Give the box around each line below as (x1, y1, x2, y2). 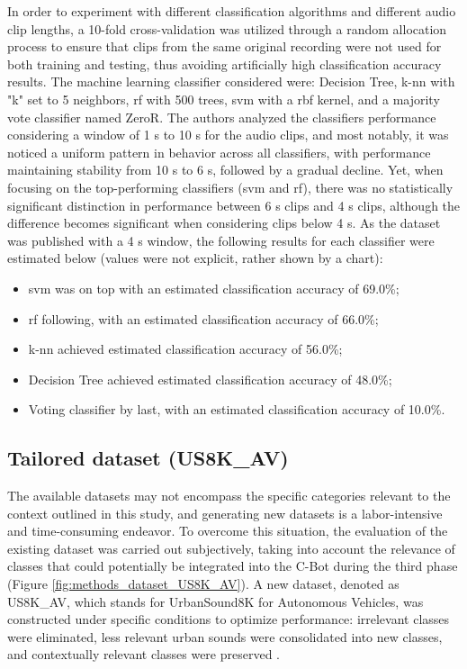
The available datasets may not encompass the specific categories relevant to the (7, 486, 451, 505)
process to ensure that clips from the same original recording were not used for (7, 37, 442, 56)
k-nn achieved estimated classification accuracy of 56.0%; (28, 339, 343, 358)
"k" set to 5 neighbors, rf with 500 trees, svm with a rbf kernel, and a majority (7, 89, 440, 108)
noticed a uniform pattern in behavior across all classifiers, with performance (7, 142, 431, 161)
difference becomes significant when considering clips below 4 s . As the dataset (7, 213, 441, 232)
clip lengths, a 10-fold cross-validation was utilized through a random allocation (7, 19, 447, 38)
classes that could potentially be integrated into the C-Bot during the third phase (7, 556, 458, 575)
